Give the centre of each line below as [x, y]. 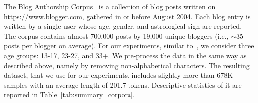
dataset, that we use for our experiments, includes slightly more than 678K [119, 75]
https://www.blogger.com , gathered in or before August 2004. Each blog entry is [127, 16]
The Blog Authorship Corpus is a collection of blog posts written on [110, 6]
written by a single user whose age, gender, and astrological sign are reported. [123, 26]
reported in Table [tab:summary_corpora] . [69, 94]
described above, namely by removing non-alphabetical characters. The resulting [127, 65]
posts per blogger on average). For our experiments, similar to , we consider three [129, 46]
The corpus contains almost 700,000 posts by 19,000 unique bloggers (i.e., [116, 36]
